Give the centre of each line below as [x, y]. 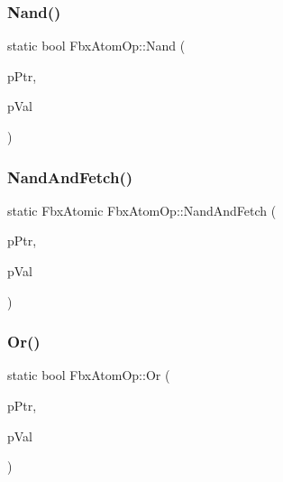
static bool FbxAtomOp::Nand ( [96, 46]
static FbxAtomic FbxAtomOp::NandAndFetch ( [142, 210]
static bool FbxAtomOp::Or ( [89, 375]
